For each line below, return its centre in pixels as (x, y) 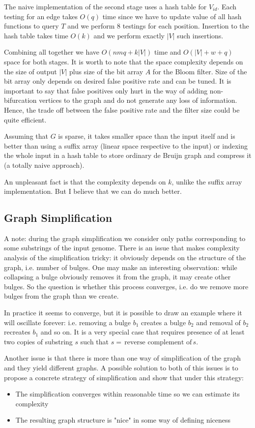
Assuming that (26, 136)
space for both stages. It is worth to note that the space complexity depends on (124, 61)
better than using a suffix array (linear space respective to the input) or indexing (126, 145)
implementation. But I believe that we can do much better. (93, 191)
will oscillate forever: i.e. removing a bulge (68, 322)
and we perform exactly (129, 35)
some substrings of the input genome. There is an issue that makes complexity (122, 248)
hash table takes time (36, 35)
